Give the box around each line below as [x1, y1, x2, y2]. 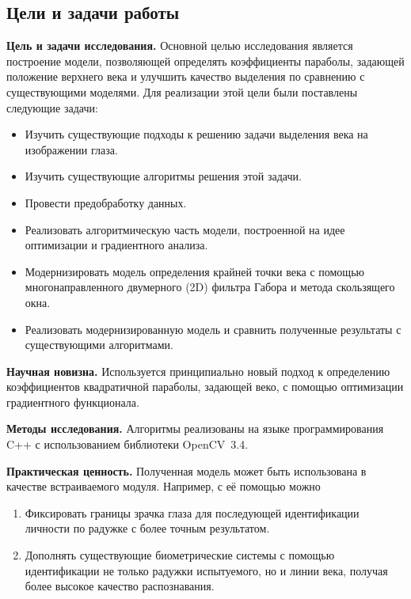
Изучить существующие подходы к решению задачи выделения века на [25, 126, 368, 142]
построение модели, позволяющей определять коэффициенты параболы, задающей [6, 52, 405, 69]
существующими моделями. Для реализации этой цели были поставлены [6, 83, 358, 100]
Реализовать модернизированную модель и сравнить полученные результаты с [25, 320, 401, 337]
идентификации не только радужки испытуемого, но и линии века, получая [25, 562, 388, 578]
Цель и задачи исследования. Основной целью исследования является [6, 37, 353, 54]
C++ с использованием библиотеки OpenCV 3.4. [6, 436, 249, 453]
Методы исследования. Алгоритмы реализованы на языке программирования [6, 420, 384, 437]
